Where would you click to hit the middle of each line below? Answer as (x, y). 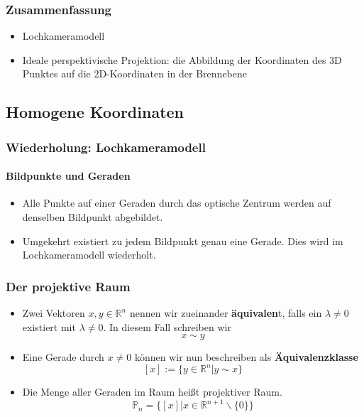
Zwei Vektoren (54, 313)
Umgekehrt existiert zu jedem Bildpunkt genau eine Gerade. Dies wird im (183, 240)
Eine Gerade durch (63, 357)
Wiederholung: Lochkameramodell (106, 147)
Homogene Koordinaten (95, 112)
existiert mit (49, 326)
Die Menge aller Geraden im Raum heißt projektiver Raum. (152, 392)
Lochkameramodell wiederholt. (89, 255)
